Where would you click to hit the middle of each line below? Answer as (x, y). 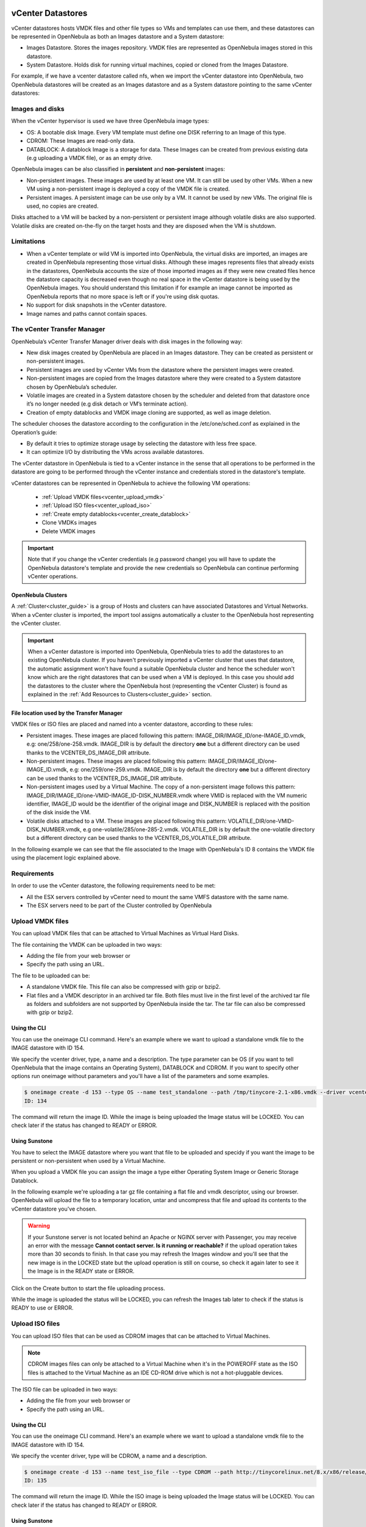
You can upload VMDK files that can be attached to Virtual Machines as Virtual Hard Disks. (125, 933)
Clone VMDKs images (69, 523)
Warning (39, 1226)
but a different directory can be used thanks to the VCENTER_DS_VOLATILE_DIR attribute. (139, 838)
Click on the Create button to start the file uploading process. (88, 1288)
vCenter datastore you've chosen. (54, 1209)
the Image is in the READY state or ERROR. (81, 1271)
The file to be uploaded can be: (51, 975)
